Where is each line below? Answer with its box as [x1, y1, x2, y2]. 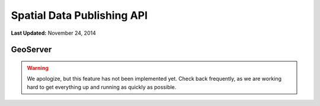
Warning [27, 64, 49, 71]
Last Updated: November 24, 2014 [11, 29, 96, 37]
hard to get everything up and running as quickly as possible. [27, 83, 177, 91]
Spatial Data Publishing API [11, 9, 148, 22]
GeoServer [11, 45, 52, 55]
